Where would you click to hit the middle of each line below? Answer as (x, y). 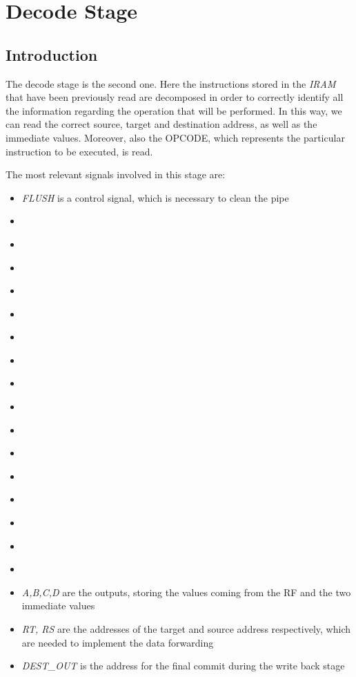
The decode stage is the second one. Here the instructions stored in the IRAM (171, 83)
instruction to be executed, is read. (79, 151)
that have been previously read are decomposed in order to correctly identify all (175, 97)
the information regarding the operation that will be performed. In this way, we (174, 110)
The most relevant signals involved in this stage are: (116, 174)
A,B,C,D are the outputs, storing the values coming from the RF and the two (186, 592)
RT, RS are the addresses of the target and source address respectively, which (186, 629)
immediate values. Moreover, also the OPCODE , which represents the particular (175, 137)
